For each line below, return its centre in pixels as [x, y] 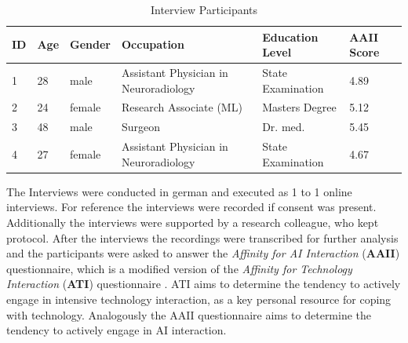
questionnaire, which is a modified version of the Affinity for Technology [179, 268]
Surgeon [141, 127]
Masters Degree [299, 107]
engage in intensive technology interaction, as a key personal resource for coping [199, 299]
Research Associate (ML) [182, 107]
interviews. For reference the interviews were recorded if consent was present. [191, 207]
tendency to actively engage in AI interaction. [117, 330]
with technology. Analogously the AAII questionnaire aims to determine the [189, 314]
